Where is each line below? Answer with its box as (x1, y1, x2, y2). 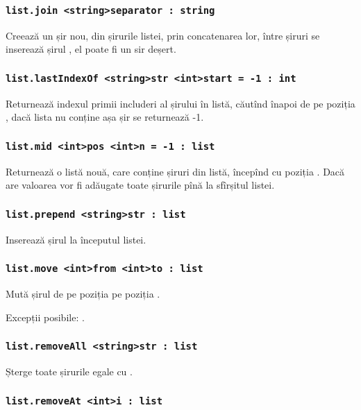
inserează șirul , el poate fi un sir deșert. (6, 42, 176, 56)
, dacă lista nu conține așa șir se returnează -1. (6, 110, 204, 124)
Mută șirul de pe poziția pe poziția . (6, 287, 160, 301)
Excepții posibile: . (6, 309, 85, 324)
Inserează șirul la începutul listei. (6, 232, 146, 246)
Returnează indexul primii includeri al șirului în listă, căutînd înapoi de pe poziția (6, 96, 355, 110)
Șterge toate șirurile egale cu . (6, 364, 133, 379)
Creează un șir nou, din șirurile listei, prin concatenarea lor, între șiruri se (6, 28, 320, 42)
